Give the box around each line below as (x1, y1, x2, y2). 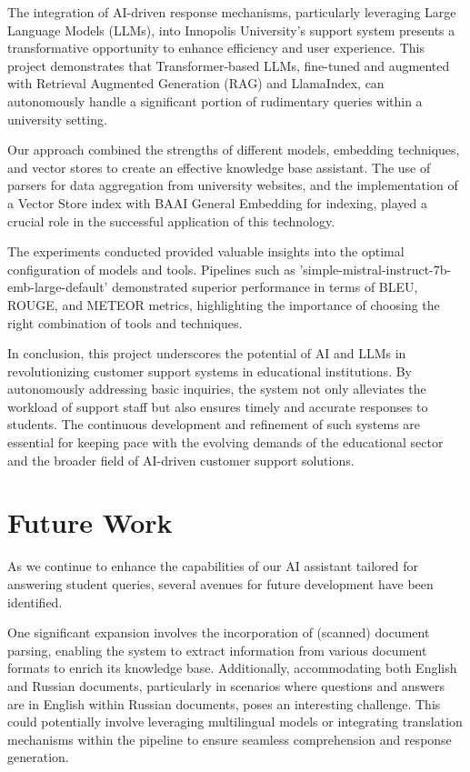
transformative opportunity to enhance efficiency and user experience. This (7, 38, 425, 57)
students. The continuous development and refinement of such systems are (7, 415, 421, 434)
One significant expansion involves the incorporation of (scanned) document (7, 623, 430, 642)
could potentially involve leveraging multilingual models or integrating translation (7, 712, 463, 731)
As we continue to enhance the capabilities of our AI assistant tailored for (7, 556, 418, 576)
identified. (7, 592, 63, 611)
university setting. (7, 109, 107, 128)
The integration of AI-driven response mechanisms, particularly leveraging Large (7, 3, 456, 21)
